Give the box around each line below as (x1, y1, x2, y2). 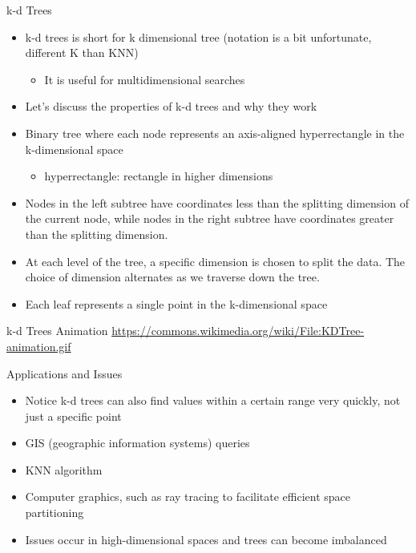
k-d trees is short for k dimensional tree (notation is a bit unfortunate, (25, 28, 372, 45)
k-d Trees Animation (6, 322, 108, 339)
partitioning (25, 504, 84, 521)
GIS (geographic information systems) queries (25, 434, 250, 451)
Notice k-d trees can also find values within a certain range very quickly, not (25, 392, 401, 409)
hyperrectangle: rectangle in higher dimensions (44, 168, 273, 184)
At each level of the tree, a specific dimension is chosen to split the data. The (25, 252, 406, 269)
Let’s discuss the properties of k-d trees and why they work (25, 98, 317, 115)
